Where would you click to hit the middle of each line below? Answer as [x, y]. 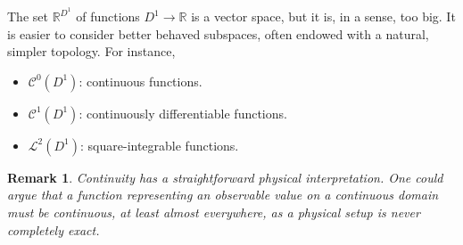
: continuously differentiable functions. [183, 113]
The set [28, 16]
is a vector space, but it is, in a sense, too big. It [323, 16]
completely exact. [54, 229]
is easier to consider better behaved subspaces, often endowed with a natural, [218, 33]
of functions [108, 16]
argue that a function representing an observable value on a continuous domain [223, 195]
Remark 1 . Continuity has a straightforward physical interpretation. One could [225, 177]
